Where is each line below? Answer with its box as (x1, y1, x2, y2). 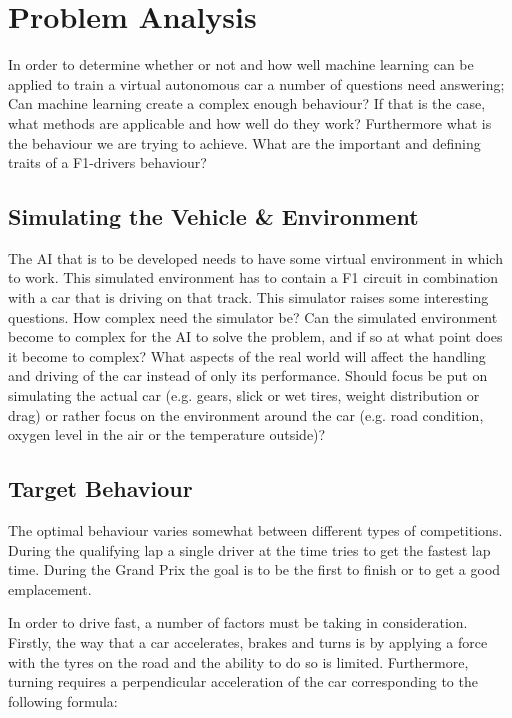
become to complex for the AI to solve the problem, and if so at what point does (8, 326, 503, 347)
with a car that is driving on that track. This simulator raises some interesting (8, 287, 489, 308)
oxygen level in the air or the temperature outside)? (8, 424, 326, 445)
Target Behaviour (8, 473, 193, 504)
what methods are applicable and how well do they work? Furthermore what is (8, 112, 492, 133)
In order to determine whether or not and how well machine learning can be (8, 54, 474, 75)
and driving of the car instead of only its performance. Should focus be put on (8, 365, 488, 386)
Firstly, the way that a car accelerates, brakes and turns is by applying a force (8, 632, 488, 652)
